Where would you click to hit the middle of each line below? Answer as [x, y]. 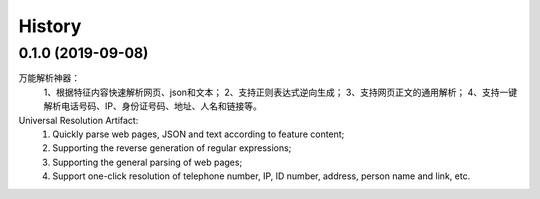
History [50, 26]
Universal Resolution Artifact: [78, 120]
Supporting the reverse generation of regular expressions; [172, 148]
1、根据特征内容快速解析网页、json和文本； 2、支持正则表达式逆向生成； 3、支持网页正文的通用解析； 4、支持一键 [280, 92]
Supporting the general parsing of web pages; [147, 162]
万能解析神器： [49, 78]
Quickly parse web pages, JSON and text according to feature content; [198, 134]
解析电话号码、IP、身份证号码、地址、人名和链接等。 [152, 106]
